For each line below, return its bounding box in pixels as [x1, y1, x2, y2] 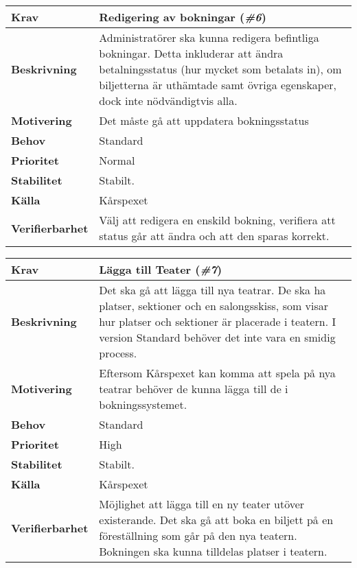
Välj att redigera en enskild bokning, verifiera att [99, 212, 336, 228]
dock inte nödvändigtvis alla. [99, 93, 238, 108]
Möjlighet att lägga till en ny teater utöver [99, 496, 305, 512]
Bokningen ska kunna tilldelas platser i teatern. [99, 543, 327, 559]
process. [99, 345, 137, 361]
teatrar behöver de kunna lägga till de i [99, 381, 288, 397]
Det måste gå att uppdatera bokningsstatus [99, 113, 309, 128]
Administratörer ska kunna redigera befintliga [99, 29, 319, 45]
